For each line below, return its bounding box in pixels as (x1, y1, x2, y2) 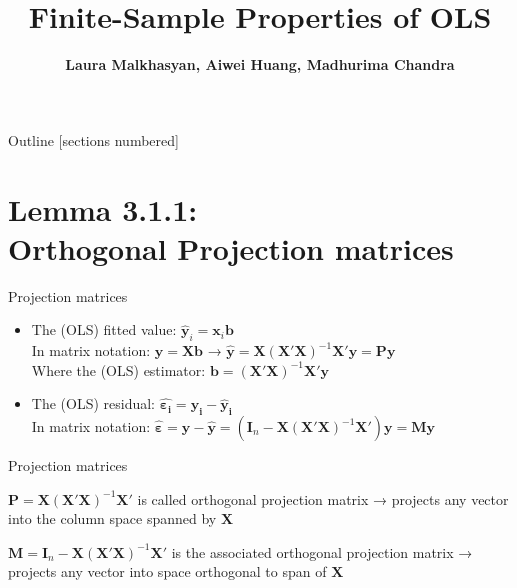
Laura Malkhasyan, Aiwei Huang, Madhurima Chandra (65, 54, 455, 75)
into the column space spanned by (8, 508, 217, 529)
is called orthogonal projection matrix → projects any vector (137, 488, 509, 509)
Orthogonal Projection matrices (8, 227, 454, 268)
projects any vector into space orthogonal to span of (8, 561, 327, 582)
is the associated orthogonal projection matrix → (171, 541, 473, 562)
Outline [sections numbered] (8, 129, 179, 150)
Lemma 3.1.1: (8, 188, 198, 229)
